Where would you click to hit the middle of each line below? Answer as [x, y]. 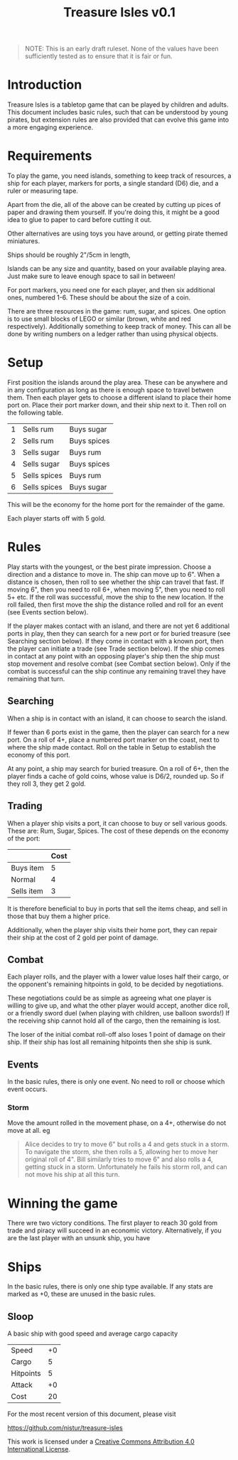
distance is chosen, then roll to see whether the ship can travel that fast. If [116, 582]
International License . [39, 1449]
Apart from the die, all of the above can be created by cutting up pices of [114, 205]
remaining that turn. [36, 678]
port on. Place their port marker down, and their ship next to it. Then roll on [117, 405]
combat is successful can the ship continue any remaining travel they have [117, 671]
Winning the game [63, 1203]
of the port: [24, 838]
